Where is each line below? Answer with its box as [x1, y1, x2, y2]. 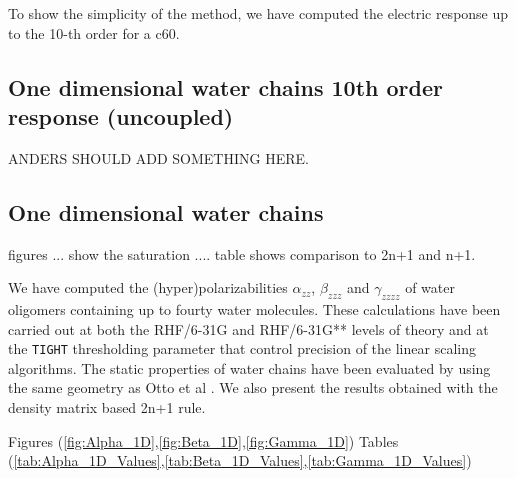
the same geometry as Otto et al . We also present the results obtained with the [8, 377, 498, 398]
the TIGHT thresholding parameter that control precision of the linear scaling [8, 338, 476, 359]
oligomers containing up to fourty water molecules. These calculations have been [8, 298, 501, 319]
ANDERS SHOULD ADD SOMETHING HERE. [8, 147, 309, 168]
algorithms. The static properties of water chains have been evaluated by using [8, 357, 491, 378]
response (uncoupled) [8, 100, 234, 131]
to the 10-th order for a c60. [8, 22, 180, 43]
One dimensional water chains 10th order [8, 71, 443, 102]
